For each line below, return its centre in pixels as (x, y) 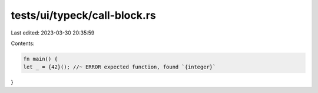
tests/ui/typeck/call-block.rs (83, 15)
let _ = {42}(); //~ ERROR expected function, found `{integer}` (120, 67)
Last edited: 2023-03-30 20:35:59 (53, 33)
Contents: (23, 43)
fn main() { (41, 59)
